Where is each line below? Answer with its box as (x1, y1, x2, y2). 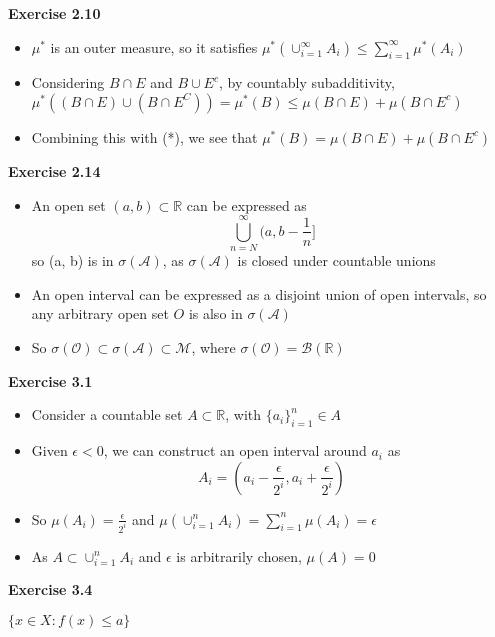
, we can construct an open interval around (103, 440, 367, 461)
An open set (31, 194, 106, 215)
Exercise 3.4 (8, 579, 93, 600)
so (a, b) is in (31, 250, 114, 271)
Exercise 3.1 (8, 370, 93, 391)
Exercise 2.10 (8, 3, 101, 23)
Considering (31, 72, 105, 93)
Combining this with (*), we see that (31, 126, 258, 147)
